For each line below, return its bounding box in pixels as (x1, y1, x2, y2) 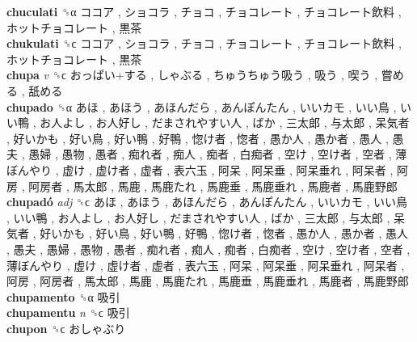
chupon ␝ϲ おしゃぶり (6, 319, 126, 336)
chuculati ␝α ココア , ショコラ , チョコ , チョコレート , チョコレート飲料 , (6, 3, 402, 19)
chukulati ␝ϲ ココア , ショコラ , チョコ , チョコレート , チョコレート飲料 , (6, 35, 402, 52)
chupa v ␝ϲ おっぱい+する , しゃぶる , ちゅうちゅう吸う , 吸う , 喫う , (6, 66, 378, 83)
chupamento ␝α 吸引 (6, 288, 120, 305)
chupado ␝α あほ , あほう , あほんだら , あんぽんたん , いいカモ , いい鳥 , (6, 98, 397, 115)
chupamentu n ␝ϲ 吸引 (6, 304, 130, 321)
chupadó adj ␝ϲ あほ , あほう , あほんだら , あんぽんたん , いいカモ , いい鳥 (6, 193, 408, 210)
